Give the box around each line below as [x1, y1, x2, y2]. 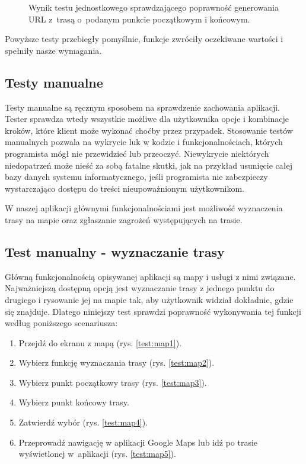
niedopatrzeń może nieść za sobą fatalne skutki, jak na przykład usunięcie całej [5, 159, 292, 171]
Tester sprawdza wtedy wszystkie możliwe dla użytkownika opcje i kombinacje [5, 112, 289, 125]
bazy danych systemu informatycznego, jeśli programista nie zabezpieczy [5, 170, 268, 183]
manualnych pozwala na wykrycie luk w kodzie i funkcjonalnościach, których [5, 136, 283, 148]
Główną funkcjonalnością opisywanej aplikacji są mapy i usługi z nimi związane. [5, 270, 296, 282]
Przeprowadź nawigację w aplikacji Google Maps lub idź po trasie [18, 436, 258, 448]
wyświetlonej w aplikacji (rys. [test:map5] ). [18, 447, 176, 460]
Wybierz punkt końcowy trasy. [18, 396, 129, 408]
